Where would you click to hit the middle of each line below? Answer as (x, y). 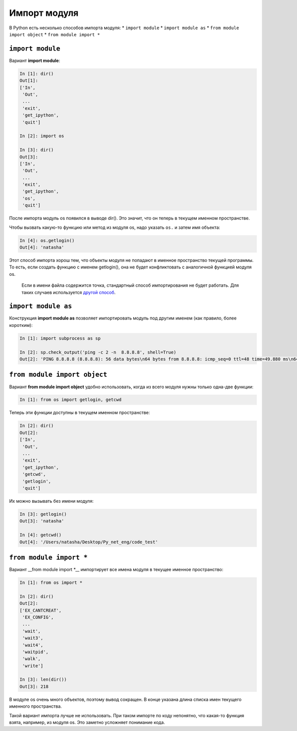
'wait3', (33, 638)
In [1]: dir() (37, 74)
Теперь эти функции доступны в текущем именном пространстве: (80, 413)
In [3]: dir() (37, 150)
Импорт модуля (44, 13)
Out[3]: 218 (34, 686)
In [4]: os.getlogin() (47, 240)
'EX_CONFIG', (38, 617)
